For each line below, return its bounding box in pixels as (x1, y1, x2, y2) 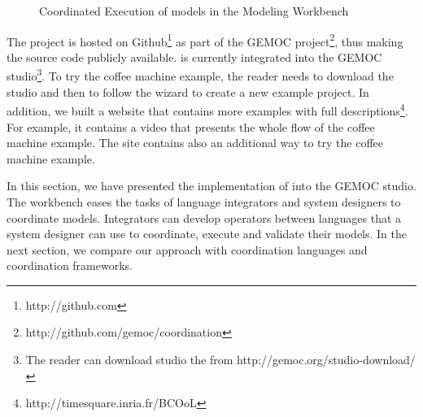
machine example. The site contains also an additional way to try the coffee (7, 134, 383, 151)
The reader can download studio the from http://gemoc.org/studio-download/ (25, 351, 416, 368)
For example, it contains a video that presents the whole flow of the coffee (7, 118, 375, 135)
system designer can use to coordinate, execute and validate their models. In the (7, 225, 408, 242)
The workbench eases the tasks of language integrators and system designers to (7, 193, 401, 210)
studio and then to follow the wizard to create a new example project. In (7, 83, 369, 100)
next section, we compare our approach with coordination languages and (7, 241, 368, 258)
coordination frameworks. (7, 257, 133, 274)
